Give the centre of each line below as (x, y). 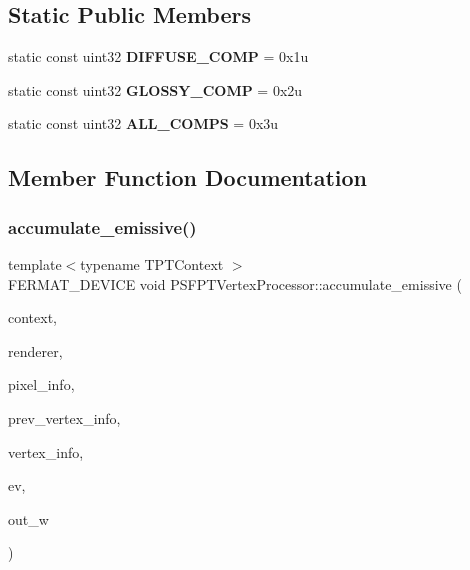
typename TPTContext (152, 263)
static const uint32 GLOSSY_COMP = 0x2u (155, 89)
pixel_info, (41, 384)
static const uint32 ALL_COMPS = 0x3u (143, 123)
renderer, (35, 350)
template (35, 263)
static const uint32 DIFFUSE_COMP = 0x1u (158, 56)
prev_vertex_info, (64, 417)
